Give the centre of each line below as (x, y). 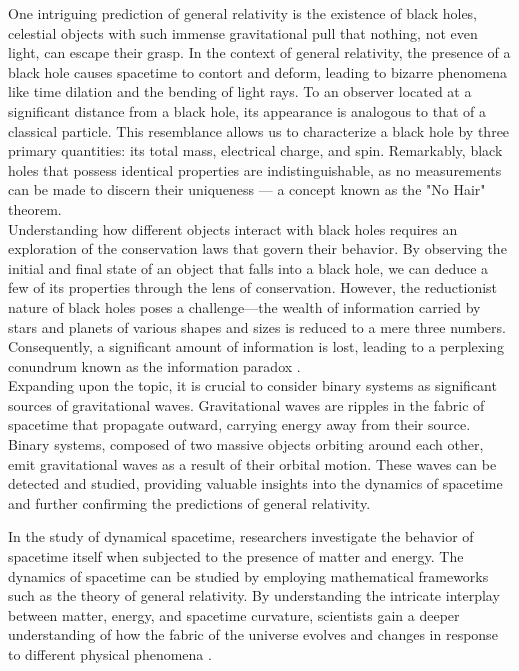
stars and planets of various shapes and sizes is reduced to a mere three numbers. (257, 326)
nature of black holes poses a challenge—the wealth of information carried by (244, 306)
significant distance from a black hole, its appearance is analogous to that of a (247, 110)
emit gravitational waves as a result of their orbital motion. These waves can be (252, 463)
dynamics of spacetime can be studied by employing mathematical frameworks (248, 575)
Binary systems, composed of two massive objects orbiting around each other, (246, 444)
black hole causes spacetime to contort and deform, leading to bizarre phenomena (257, 71)
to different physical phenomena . (110, 654)
